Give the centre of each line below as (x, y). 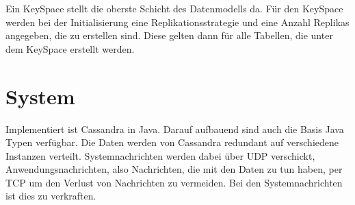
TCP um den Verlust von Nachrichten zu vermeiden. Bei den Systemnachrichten (174, 182)
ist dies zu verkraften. (51, 196)
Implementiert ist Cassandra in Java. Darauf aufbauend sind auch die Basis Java (175, 129)
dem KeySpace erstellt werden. (70, 48)
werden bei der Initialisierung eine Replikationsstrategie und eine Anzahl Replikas (177, 22)
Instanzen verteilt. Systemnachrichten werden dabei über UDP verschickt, (160, 155)
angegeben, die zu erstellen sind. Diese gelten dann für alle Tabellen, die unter (169, 35)
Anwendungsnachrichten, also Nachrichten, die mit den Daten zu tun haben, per (174, 169)
